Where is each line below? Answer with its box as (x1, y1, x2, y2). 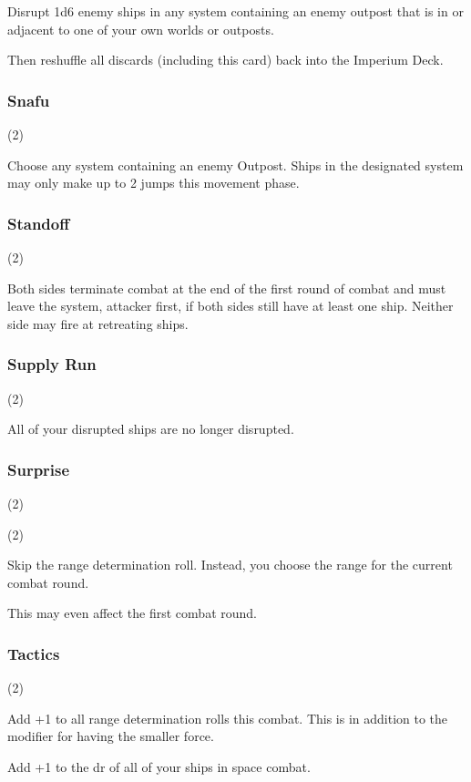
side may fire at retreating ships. (7, 314, 189, 333)
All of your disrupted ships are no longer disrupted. (7, 419, 294, 438)
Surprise (7, 458, 70, 480)
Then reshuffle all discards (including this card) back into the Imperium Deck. (7, 50, 444, 69)
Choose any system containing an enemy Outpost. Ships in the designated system (7, 155, 464, 174)
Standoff (7, 211, 70, 234)
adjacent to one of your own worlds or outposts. (7, 19, 274, 38)
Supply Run (7, 353, 97, 376)
